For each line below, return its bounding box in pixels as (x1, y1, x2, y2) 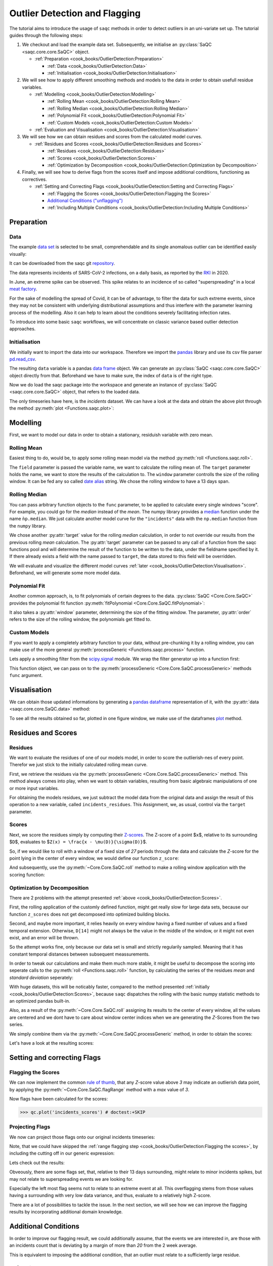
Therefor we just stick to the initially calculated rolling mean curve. (9, 762, 148, 768)
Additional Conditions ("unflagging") (47, 197, 123, 204)
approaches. (9, 326, 36, 332)
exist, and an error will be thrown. (9, 934, 79, 940)
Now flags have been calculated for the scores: (9, 1095, 108, 1101)
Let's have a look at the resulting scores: (9, 1040, 94, 1046)
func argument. (9, 672, 43, 679)
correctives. (22, 176, 48, 182)
